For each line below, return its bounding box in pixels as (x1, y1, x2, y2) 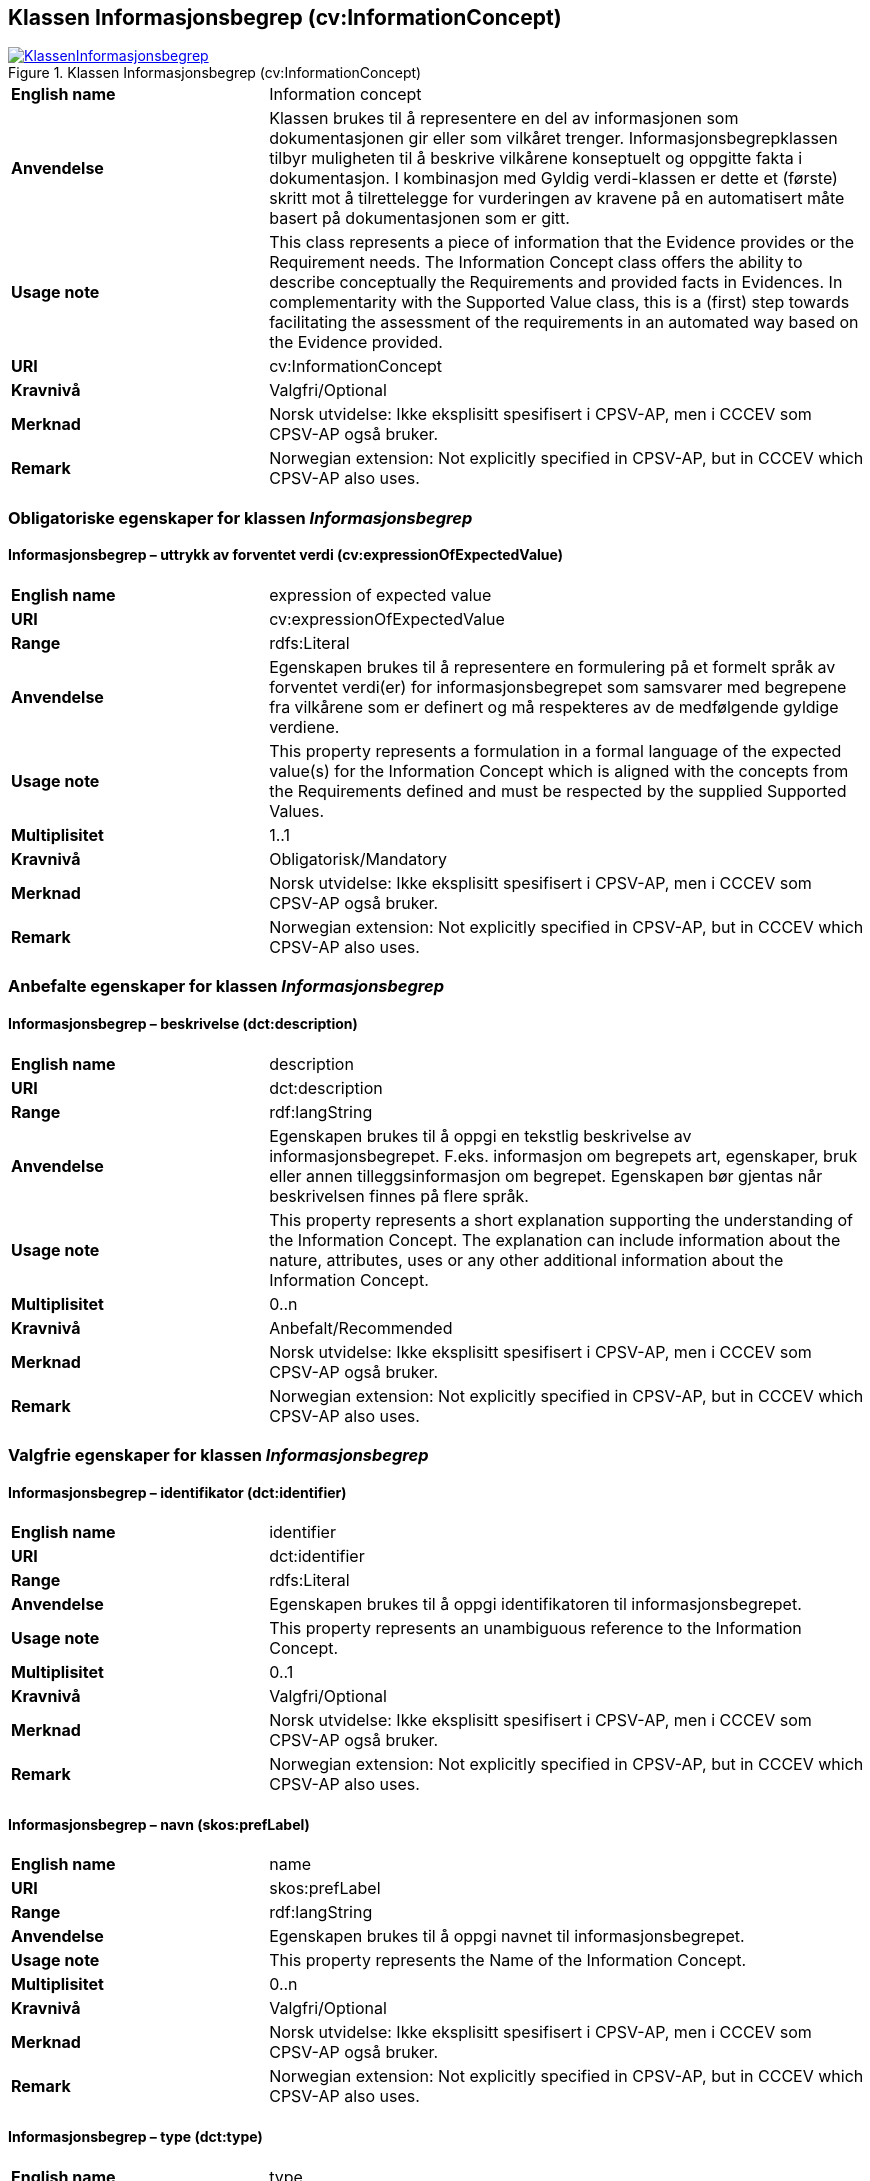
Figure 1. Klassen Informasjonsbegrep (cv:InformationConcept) (8, 64, 422, 82)
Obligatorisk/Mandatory (269, 849, 448, 870)
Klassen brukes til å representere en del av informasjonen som (269, 108, 739, 129)
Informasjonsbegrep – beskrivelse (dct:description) (8, 1015, 358, 1032)
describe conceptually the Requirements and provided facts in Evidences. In (269, 272, 843, 293)
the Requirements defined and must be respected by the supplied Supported (269, 781, 847, 802)
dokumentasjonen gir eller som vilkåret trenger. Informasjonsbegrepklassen (269, 128, 838, 149)
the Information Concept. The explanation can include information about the (269, 1229, 841, 1250)
